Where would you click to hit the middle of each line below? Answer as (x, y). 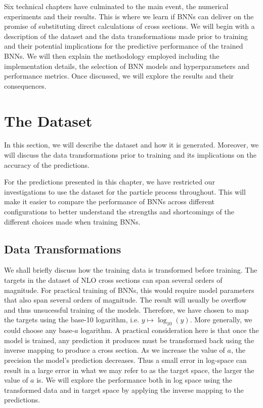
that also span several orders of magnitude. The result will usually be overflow (125, 300)
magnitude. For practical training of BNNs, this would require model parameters (129, 290)
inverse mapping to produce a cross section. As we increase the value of (115, 350)
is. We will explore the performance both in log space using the (135, 380)
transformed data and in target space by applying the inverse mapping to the (124, 390)
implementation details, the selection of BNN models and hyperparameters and (127, 66)
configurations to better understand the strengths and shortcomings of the (119, 212)
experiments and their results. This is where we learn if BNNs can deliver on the (129, 16)
